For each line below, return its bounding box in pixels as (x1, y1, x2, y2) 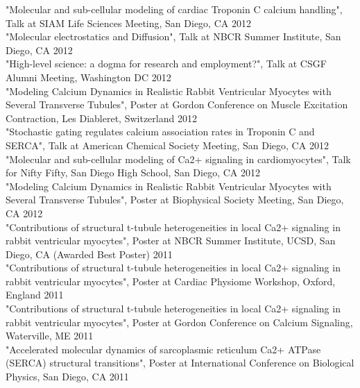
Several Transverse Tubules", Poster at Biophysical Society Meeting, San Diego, (6, 192, 344, 207)
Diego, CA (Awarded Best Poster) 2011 (6, 246, 173, 261)
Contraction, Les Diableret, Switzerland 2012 (6, 110, 197, 125)
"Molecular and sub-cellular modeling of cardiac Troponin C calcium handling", (6, 2, 343, 16)
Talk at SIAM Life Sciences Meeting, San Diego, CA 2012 (6, 15, 251, 30)
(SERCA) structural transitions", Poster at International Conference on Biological (6, 355, 354, 370)
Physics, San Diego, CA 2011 (6, 369, 129, 384)
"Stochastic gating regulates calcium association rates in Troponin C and (6, 124, 315, 139)
